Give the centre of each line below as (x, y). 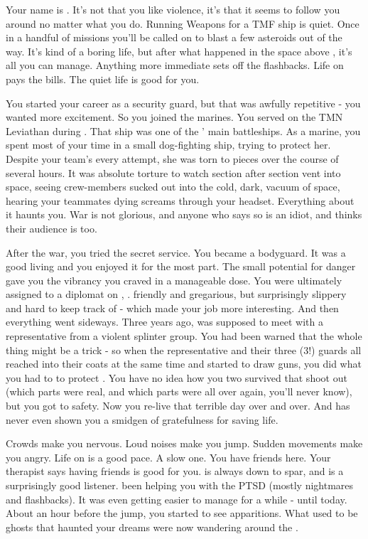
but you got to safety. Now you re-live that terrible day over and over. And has (178, 406)
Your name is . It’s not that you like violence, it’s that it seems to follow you (173, 9)
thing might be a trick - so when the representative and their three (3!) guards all (184, 349)
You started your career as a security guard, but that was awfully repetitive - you (183, 103)
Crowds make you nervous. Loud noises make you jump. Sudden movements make (184, 443)
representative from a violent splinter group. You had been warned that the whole (184, 336)
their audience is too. (52, 228)
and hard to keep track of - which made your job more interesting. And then (172, 308)
